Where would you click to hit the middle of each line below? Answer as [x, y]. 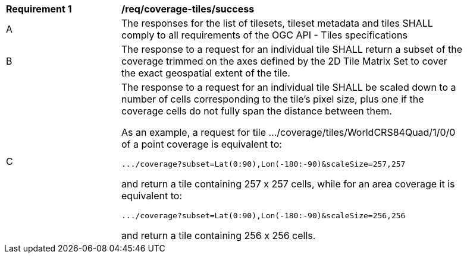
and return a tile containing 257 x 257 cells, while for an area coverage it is [288, 184]
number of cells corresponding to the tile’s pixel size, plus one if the [273, 99]
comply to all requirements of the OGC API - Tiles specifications [264, 35]
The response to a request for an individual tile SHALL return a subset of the [292, 49]
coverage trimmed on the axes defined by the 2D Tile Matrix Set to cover [284, 61]
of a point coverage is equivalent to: [202, 144]
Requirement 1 [39, 9]
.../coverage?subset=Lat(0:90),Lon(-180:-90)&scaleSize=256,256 [264, 216]
